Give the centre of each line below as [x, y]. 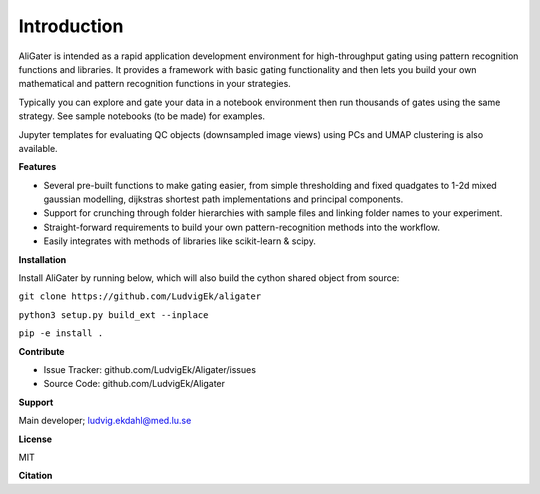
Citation [35, 476]
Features [37, 167]
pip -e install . [61, 333]
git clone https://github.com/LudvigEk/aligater [140, 296]
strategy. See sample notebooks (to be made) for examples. [141, 116]
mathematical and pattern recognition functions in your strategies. [155, 84]
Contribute [41, 351]
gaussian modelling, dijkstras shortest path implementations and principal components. [223, 199]
